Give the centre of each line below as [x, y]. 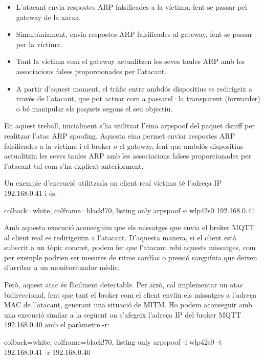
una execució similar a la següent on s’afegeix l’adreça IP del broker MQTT [123, 314]
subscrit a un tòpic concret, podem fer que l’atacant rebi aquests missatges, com [130, 247]
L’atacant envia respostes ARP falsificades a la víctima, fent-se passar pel [131, 7]
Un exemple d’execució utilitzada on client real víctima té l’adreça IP [113, 183]
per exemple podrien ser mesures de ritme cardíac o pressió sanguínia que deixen [131, 257]
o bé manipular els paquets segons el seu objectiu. [94, 108]
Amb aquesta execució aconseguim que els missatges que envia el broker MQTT [129, 227]
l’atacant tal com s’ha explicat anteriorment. [74, 165]
